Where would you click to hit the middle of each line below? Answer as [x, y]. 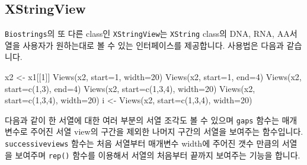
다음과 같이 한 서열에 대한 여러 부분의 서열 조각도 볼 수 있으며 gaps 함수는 [142, 120]
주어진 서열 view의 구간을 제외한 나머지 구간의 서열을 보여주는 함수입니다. [167, 131]
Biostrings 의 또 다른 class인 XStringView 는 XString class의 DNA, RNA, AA [147, 34]
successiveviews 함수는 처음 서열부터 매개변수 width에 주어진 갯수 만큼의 [142, 143]
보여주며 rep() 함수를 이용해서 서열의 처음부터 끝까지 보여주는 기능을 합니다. [158, 155]
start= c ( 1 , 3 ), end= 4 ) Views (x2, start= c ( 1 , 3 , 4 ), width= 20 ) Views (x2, [130, 88]
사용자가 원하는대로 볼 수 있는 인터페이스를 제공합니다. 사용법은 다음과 [153, 45]
